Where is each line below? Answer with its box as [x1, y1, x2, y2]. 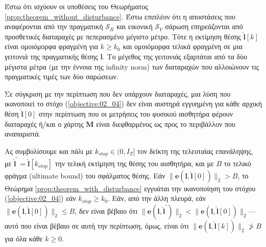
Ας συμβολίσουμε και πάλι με [5, 145, 93, 156]
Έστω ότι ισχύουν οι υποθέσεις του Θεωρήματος [5, 1, 148, 11]
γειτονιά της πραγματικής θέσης [5, 51, 98, 61]
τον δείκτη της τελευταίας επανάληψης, [137, 145, 253, 156]
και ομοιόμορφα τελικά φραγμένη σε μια [123, 41, 243, 52]
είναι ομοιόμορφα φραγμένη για [5, 41, 99, 52]
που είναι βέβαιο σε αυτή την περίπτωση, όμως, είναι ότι [20, 220, 189, 231]
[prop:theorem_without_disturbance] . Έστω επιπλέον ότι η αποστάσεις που [5, 11, 235, 21]
